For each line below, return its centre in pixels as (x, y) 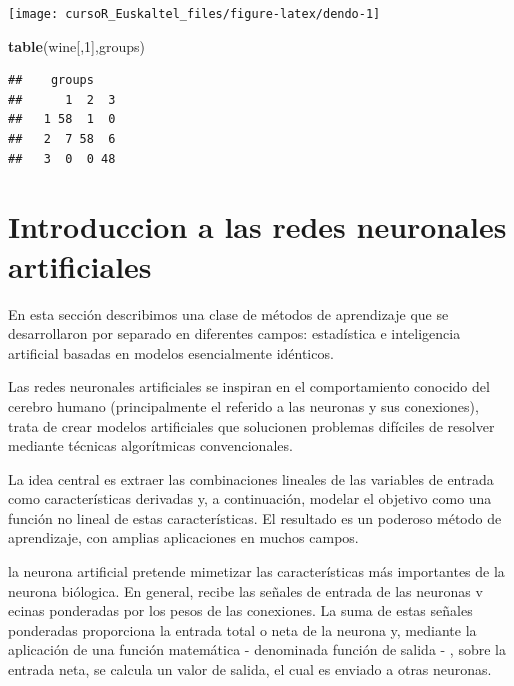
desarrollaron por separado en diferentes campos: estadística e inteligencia (234, 333)
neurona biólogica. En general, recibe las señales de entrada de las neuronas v (245, 590)
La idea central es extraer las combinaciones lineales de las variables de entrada (251, 478)
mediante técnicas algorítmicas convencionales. (150, 445)
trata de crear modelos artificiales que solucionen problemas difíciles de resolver (251, 425)
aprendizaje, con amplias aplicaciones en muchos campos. (183, 537)
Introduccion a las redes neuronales (257, 226)
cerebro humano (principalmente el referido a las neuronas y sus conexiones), (243, 405)
